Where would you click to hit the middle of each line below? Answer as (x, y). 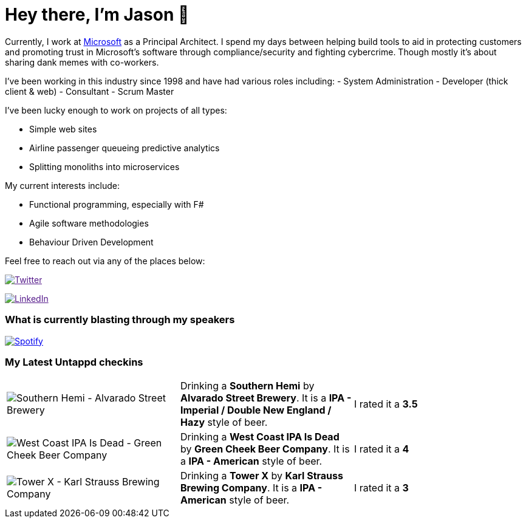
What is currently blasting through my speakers (120, 320)
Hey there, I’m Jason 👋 (97, 15)
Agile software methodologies (89, 223)
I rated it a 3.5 (386, 404)
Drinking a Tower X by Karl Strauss (261, 476)
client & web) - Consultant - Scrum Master (90, 91)
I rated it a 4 (381, 449)
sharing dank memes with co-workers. (82, 62)
